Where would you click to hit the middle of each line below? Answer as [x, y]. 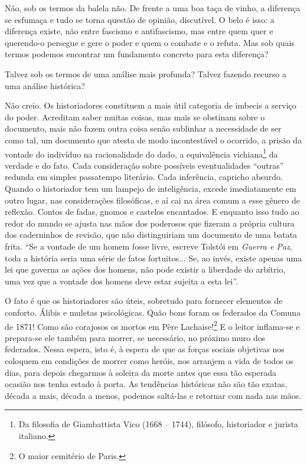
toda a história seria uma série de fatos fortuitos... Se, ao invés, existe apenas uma [153, 258]
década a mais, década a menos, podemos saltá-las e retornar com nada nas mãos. [153, 395]
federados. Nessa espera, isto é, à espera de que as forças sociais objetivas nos [145, 349]
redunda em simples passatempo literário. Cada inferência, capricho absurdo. [144, 177]
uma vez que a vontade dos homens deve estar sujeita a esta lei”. [122, 281]
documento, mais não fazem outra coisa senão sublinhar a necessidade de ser [143, 128]
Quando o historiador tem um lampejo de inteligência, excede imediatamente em [151, 188]
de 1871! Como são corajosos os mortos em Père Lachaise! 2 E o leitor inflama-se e [152, 325]
